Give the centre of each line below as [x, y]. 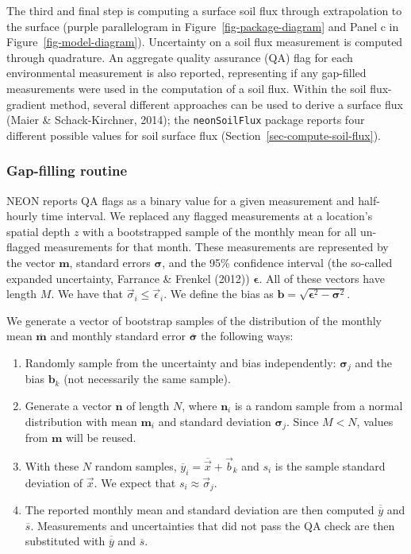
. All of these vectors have [322, 278]
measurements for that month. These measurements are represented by [216, 247]
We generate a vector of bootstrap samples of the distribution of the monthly [194, 320]
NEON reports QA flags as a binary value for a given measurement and [181, 200]
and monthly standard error [118, 336]
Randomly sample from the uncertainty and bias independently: [181, 362]
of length [148, 406]
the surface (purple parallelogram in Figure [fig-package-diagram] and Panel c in [203, 26]
